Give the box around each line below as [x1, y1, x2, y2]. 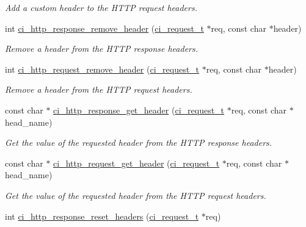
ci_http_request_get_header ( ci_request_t [53, 156, 220, 169]
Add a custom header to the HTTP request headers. [5, 1, 197, 13]
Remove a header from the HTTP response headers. [5, 42, 199, 55]
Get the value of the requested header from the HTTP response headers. [5, 136, 272, 149]
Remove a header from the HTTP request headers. [5, 83, 192, 96]
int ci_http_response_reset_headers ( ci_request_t [5, 209, 199, 222]
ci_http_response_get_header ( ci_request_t [53, 103, 225, 116]
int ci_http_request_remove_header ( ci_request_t [5, 62, 200, 75]
